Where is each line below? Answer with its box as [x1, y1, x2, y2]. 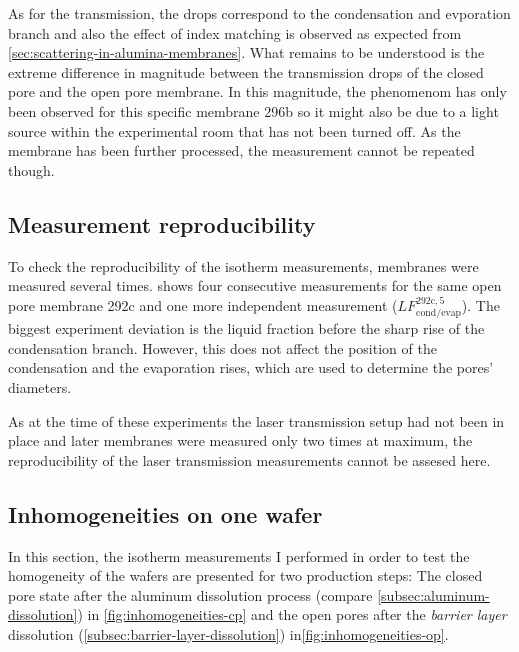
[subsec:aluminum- [377, 584, 490, 605]
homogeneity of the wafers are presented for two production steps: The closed [8, 565, 483, 586]
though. [8, 159, 55, 180]
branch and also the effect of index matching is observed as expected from [8, 22, 462, 43]
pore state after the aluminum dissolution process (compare [8, 584, 373, 605]
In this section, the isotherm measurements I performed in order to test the [8, 545, 470, 566]
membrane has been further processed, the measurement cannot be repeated [8, 140, 475, 161]
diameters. [8, 376, 72, 397]
